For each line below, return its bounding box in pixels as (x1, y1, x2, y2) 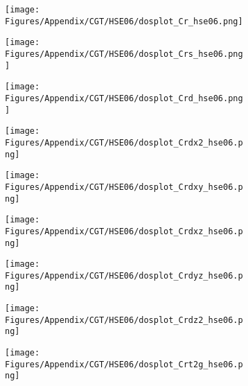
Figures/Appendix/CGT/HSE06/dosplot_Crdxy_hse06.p (5, 182, 243, 192)
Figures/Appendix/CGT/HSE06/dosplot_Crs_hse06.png (5, 49, 243, 59)
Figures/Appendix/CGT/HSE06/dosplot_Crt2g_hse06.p (5, 359, 243, 369)
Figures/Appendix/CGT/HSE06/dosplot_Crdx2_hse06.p (5, 137, 243, 148)
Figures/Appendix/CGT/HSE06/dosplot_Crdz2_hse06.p (5, 315, 243, 325)
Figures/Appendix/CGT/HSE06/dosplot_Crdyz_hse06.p (5, 270, 243, 281)
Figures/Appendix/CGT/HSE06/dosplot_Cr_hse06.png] (5, 16, 243, 26)
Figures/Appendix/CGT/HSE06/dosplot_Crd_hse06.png (5, 93, 243, 103)
